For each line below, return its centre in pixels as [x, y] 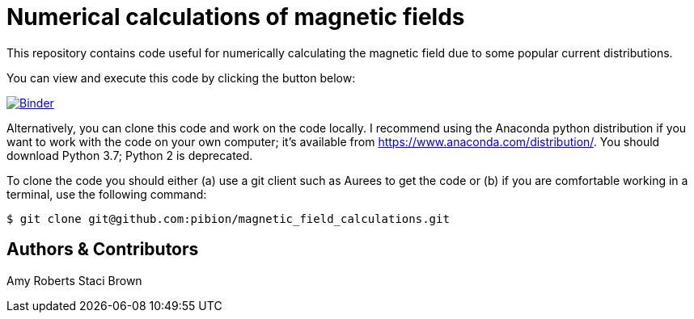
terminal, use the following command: [107, 194]
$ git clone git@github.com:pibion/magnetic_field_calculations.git [228, 218]
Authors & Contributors [103, 250]
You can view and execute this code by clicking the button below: [181, 78]
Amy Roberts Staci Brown [74, 280]
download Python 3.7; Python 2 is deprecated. [130, 155]
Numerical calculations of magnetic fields [236, 17]
